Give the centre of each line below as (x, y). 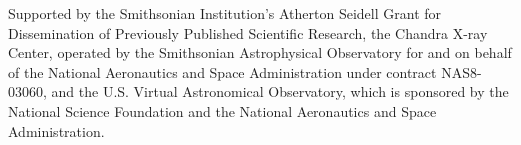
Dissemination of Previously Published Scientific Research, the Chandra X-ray (248, 32)
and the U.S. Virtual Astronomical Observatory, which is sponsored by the (280, 91)
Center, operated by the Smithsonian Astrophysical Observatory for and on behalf (260, 52)
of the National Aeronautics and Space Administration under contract (222, 71)
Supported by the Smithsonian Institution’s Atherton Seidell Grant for (225, 13)
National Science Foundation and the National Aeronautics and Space (222, 110)
